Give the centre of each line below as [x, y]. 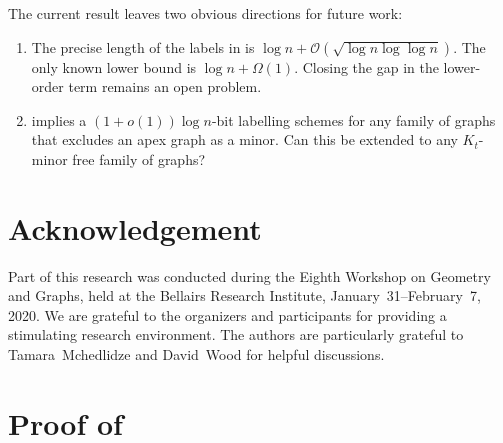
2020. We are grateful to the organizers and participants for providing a [227, 314]
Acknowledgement [135, 227]
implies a [59, 119]
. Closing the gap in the [366, 66]
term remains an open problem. [165, 86]
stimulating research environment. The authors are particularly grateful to [236, 334]
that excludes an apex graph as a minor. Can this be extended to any [244, 139]
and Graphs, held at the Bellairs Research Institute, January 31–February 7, [244, 295]
